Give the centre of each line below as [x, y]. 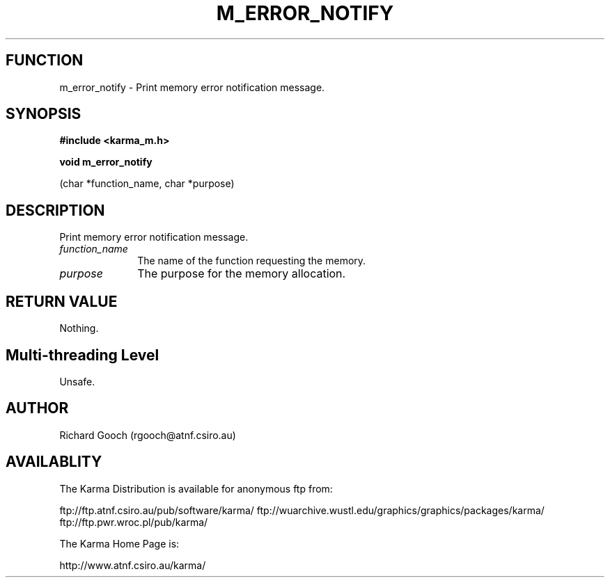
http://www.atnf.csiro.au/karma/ [133, 565]
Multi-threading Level [83, 355]
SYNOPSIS [44, 114]
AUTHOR [37, 408]
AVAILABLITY [54, 462]
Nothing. [79, 328]
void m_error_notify [106, 162]
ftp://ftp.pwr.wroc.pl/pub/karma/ [134, 522]
